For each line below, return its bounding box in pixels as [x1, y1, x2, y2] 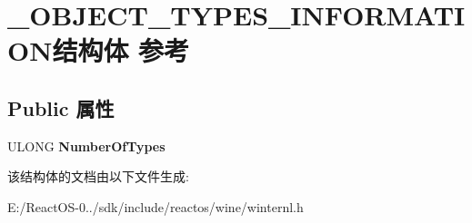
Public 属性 [7, 93, 115, 121]
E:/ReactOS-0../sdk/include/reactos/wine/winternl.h [7, 197, 304, 216]
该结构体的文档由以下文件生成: [7, 167, 189, 186]
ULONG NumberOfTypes [7, 136, 166, 155]
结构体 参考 [52, 32, 190, 69]
